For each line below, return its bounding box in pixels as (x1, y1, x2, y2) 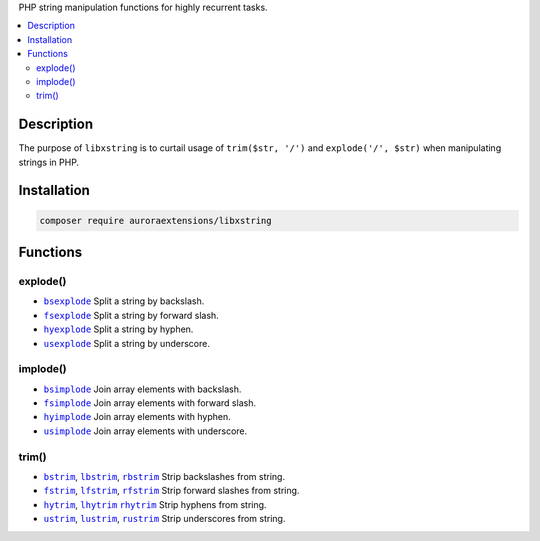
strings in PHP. (18, 156, 80, 168)
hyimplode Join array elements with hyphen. (43, 411, 231, 423)
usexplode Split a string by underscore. (43, 337, 210, 349)
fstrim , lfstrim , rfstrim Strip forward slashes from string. (43, 485, 300, 497)
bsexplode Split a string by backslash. (43, 295, 205, 307)
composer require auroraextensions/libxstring (39, 215, 272, 226)
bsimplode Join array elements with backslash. (43, 383, 242, 395)
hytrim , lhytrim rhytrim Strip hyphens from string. (43, 498, 267, 510)
